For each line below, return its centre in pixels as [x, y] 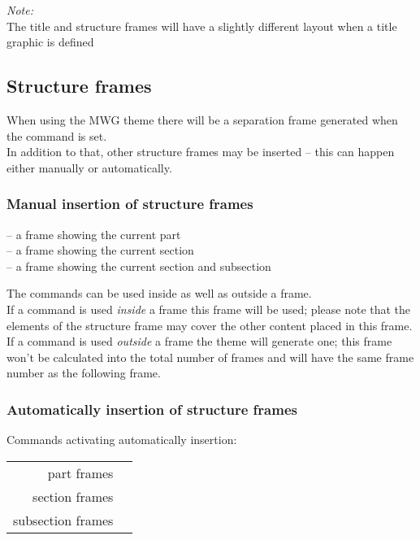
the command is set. [57, 135]
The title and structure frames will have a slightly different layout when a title [202, 26]
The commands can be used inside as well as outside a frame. [159, 293]
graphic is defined [50, 42]
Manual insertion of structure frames [130, 204]
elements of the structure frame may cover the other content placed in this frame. [210, 325]
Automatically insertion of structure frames [152, 409]
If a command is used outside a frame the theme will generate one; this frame [199, 341]
